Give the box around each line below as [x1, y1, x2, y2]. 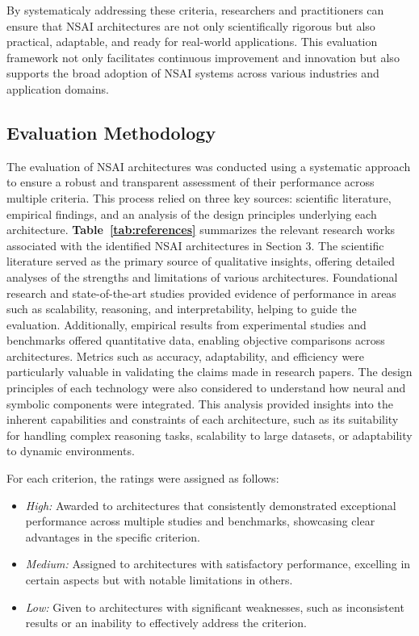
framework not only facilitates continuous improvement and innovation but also [6, 48, 400, 65]
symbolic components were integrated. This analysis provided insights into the [6, 395, 393, 412]
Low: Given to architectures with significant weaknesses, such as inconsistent [25, 598, 404, 615]
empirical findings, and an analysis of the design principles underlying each [6, 205, 377, 222]
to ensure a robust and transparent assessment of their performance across [6, 174, 375, 190]
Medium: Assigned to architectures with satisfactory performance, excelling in [25, 555, 411, 572]
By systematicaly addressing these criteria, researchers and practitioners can [6, 2, 384, 18]
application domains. [6, 80, 109, 97]
